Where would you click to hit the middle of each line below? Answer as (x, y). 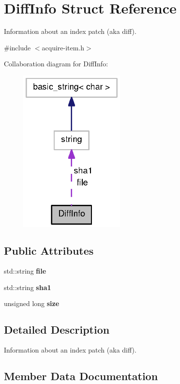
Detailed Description (57, 330)
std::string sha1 (28, 287)
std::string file (25, 271)
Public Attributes (49, 251)
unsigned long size (32, 303)
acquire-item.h (63, 47)
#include (17, 47)
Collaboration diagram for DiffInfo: (56, 64)
